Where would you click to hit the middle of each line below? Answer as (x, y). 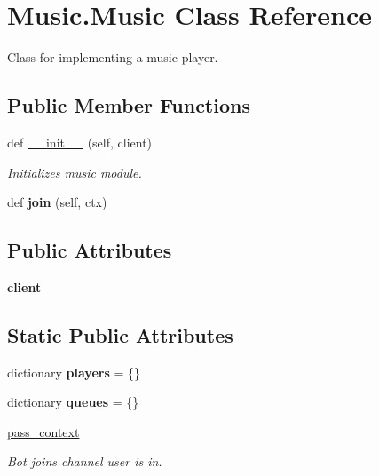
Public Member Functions (129, 105)
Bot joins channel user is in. (85, 461)
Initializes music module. (75, 172)
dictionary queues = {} (73, 402)
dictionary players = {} (74, 372)
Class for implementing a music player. (113, 57)
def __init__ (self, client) (80, 142)
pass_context (43, 431)
